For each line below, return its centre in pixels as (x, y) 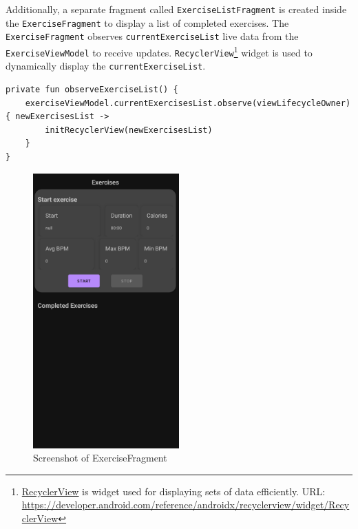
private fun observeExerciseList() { (92, 89)
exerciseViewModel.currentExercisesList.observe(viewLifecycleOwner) (188, 103)
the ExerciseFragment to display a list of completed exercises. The (147, 22)
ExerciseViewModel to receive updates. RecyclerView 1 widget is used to (159, 51)
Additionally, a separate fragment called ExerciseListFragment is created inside (176, 9)
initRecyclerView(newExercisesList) (129, 130)
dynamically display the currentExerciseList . (106, 66)
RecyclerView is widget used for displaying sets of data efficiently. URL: (173, 491)
